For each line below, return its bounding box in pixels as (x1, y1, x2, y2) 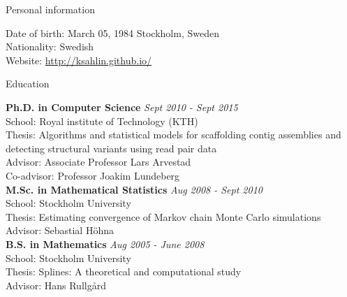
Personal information (6, 2, 95, 16)
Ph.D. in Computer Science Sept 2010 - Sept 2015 (6, 99, 238, 114)
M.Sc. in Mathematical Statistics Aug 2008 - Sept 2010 (6, 182, 263, 196)
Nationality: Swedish (6, 39, 94, 54)
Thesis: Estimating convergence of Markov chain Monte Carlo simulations (6, 209, 321, 224)
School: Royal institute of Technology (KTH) (6, 113, 198, 128)
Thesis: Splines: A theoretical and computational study (6, 264, 242, 279)
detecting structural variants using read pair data (6, 140, 217, 155)
